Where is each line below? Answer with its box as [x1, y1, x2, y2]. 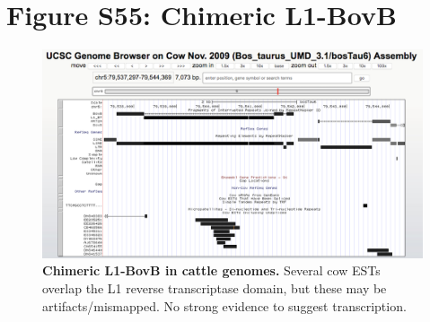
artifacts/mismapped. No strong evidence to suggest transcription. [42, 296, 407, 315]
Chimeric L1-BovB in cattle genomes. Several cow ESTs [42, 261, 381, 280]
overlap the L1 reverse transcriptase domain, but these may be [42, 279, 387, 298]
